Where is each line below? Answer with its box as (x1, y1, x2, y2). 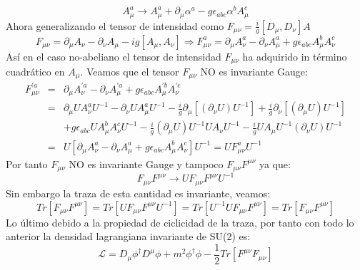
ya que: (259, 156, 291, 171)
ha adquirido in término (242, 48, 347, 63)
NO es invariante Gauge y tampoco (69, 156, 224, 171)
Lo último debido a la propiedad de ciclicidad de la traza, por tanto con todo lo (6, 214, 354, 229)
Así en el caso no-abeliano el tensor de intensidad (6, 48, 221, 63)
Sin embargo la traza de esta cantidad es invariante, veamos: (6, 185, 271, 200)
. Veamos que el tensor (80, 63, 179, 78)
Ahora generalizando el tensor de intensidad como (6, 18, 224, 33)
